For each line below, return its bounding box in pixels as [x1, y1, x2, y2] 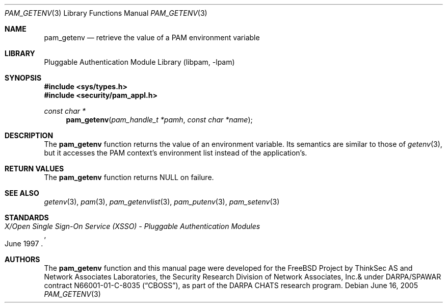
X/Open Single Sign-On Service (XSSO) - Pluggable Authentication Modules [5, 222, 260, 231]
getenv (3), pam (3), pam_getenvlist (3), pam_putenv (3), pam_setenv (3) [44, 197, 280, 206]
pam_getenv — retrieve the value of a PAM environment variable [44, 33, 260, 42]
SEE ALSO [5, 189, 39, 197]
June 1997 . [5, 239, 43, 248]
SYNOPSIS [5, 73, 42, 82]
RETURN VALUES [5, 164, 64, 173]
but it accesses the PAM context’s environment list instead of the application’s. [44, 148, 307, 157]
